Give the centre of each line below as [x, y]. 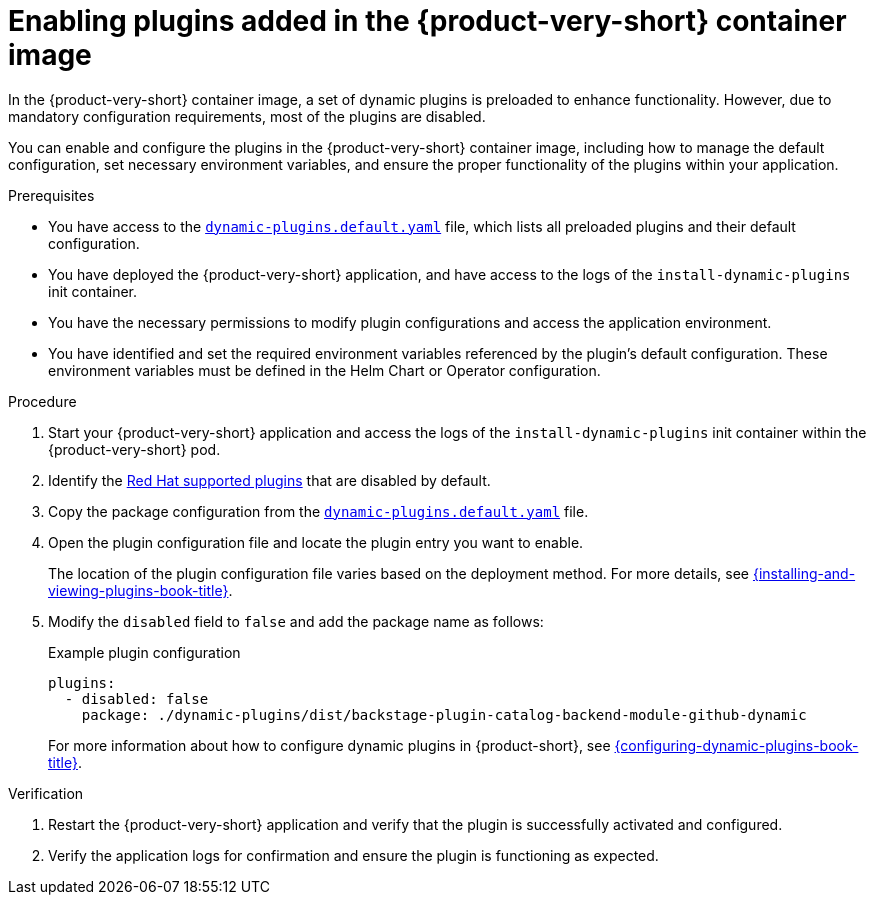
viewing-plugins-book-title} [138, 590]
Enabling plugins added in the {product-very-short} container [427, 21]
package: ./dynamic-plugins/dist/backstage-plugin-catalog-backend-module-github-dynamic [444, 714]
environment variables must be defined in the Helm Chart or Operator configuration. [324, 370]
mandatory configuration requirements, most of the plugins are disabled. [247, 116]
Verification [46, 793]
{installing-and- [804, 573]
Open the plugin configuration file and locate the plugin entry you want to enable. [316, 542]
